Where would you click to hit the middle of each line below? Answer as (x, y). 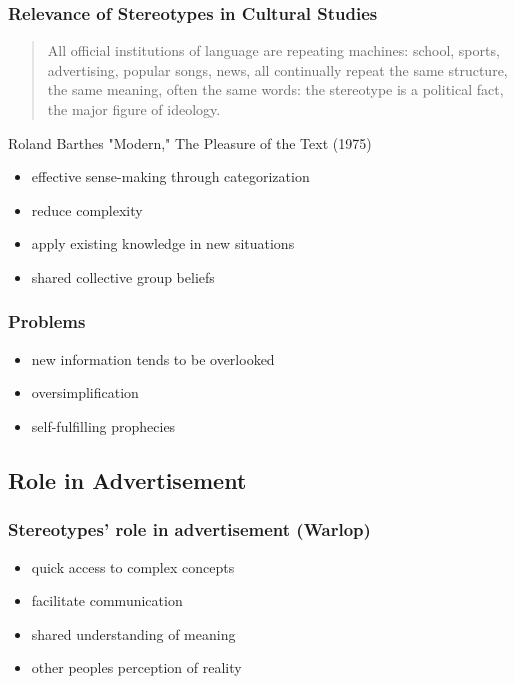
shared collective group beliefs (123, 276)
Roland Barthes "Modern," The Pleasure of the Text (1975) (190, 142)
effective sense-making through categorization (170, 176)
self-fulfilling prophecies (103, 425)
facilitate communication (107, 600)
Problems (47, 321)
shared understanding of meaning (133, 633)
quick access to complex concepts (133, 566)
